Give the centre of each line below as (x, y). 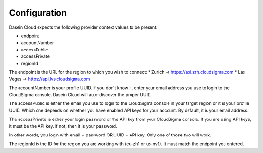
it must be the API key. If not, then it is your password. (63, 126)
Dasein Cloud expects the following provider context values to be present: (83, 27)
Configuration (38, 13)
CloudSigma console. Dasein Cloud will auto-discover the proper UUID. (80, 95)
